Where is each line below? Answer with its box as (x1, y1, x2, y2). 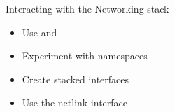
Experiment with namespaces (22, 48, 148, 63)
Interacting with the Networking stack (6, 1, 169, 15)
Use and (22, 24, 57, 39)
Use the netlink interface (22, 95, 128, 110)
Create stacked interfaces (22, 71, 129, 86)
